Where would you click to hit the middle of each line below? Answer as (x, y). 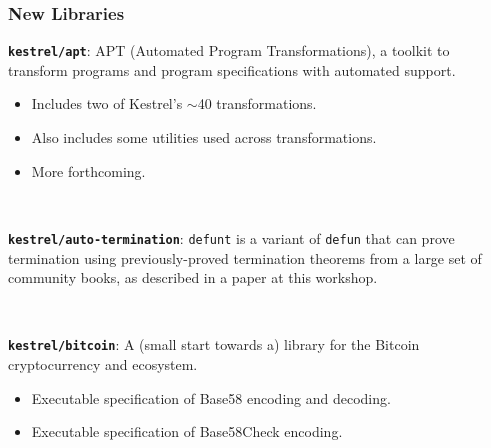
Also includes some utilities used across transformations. (204, 137)
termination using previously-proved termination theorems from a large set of (245, 257)
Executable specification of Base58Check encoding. (187, 431)
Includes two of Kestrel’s (107, 103)
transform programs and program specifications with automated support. (232, 69)
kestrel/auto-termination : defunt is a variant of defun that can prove (231, 237)
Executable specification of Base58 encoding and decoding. (211, 397)
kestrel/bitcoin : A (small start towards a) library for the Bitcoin (214, 344)
